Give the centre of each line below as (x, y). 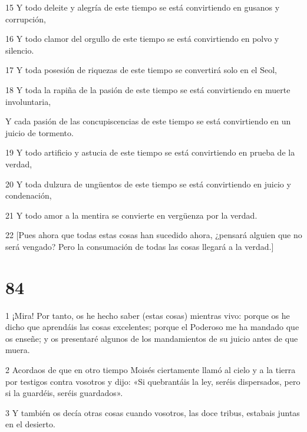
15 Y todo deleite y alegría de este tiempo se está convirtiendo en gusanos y (143, 7)
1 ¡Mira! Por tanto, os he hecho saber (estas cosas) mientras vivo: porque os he (148, 315)
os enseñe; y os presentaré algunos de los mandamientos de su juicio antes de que (152, 338)
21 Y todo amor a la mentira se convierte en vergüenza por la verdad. (131, 215)
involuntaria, (28, 101)
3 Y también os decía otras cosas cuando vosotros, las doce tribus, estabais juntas (153, 412)
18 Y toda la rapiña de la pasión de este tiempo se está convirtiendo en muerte (148, 89)
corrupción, (26, 19)
